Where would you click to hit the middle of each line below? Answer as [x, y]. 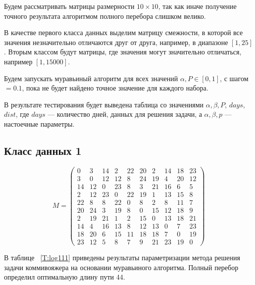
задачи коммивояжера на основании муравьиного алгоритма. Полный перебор [121, 267]
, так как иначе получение [197, 6]
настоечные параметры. [39, 123]
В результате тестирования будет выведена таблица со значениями [104, 104]
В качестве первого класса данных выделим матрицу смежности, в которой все [124, 32]
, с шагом [234, 78]
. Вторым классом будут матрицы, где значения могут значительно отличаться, [123, 52]
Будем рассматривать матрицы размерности [69, 6]
